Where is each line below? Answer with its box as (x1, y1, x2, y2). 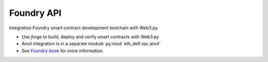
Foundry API (9, 7, 62, 18)
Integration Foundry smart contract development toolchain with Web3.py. (9, 25, 159, 31)
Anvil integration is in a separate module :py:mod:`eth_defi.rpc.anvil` (21, 41, 161, 47)
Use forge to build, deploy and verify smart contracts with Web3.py (21, 34, 159, 40)
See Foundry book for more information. (21, 48, 104, 54)
